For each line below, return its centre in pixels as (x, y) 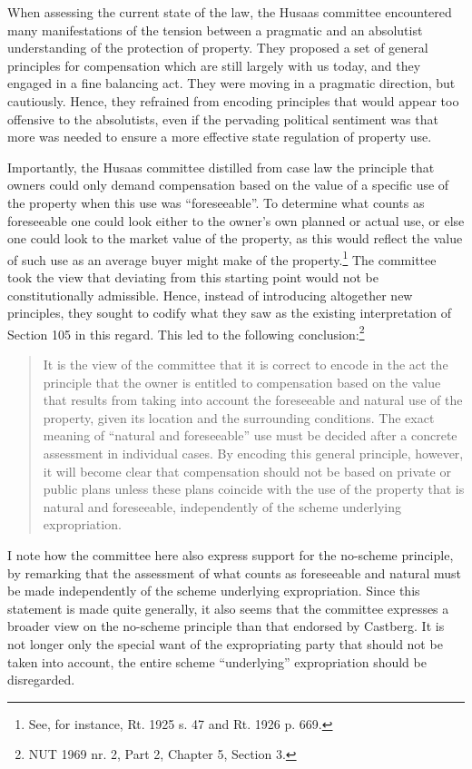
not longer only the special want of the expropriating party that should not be (225, 643)
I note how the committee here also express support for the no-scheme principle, (231, 554)
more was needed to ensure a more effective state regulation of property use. (220, 137)
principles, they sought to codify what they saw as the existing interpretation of (229, 313)
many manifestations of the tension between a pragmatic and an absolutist (215, 30)
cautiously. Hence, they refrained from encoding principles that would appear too (233, 100)
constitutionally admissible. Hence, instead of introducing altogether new (210, 295)
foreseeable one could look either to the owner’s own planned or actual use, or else (236, 220)
